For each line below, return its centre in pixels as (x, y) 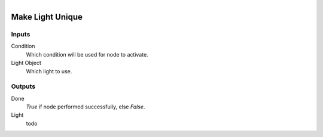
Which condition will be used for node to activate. (87, 54)
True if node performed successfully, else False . (86, 107)
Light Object (26, 63)
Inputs (21, 34)
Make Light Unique (47, 17)
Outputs (23, 86)
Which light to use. (49, 71)
